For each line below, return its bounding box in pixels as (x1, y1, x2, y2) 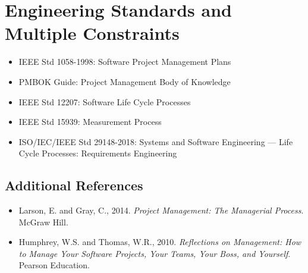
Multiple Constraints (5, 21, 180, 45)
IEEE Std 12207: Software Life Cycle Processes (18, 95, 191, 108)
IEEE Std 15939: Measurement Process (18, 115, 162, 128)
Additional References (5, 176, 143, 194)
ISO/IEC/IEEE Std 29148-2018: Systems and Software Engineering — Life (18, 135, 293, 148)
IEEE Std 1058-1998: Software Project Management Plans (18, 55, 231, 68)
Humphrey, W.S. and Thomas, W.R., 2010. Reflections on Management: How (18, 236, 301, 248)
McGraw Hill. (18, 215, 68, 228)
